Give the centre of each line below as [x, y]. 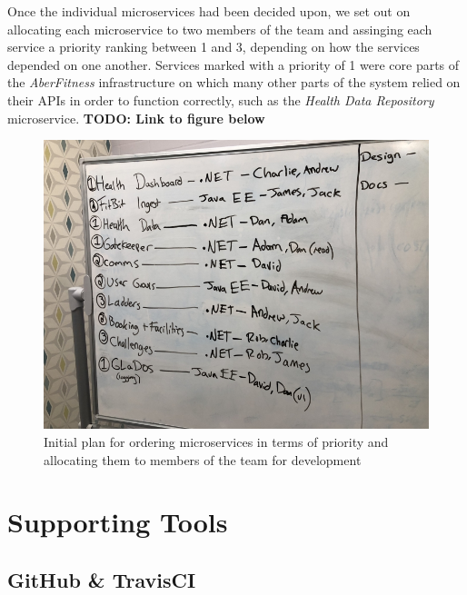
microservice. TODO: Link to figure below [136, 118]
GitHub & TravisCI [102, 579]
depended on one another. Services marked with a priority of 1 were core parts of [233, 64]
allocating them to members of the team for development [203, 459]
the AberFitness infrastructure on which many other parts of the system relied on [234, 82]
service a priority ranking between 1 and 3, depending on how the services [214, 47]
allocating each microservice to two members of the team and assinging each [220, 29]
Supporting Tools [118, 522]
